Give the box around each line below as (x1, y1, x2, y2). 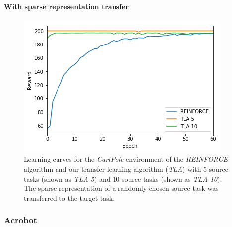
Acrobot (4, 214, 37, 226)
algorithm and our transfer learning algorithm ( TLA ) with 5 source (24, 163, 228, 174)
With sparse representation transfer (4, 1, 129, 11)
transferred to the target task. (24, 192, 115, 203)
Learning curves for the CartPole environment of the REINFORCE (24, 154, 228, 164)
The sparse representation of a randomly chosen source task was (24, 183, 219, 193)
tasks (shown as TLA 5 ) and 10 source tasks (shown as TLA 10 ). (24, 173, 222, 183)
